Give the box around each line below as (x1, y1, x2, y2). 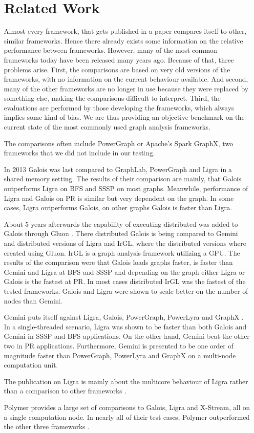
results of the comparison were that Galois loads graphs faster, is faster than (4, 257, 233, 267)
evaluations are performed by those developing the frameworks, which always (4, 102, 234, 112)
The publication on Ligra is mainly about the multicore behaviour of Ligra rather (4, 376, 248, 386)
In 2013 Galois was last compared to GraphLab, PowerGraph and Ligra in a (4, 164, 232, 174)
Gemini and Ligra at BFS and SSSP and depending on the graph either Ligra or (4, 266, 245, 277)
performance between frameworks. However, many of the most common (4, 45, 217, 55)
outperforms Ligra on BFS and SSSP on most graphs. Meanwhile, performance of (4, 183, 248, 194)
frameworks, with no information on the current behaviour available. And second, (4, 74, 248, 84)
